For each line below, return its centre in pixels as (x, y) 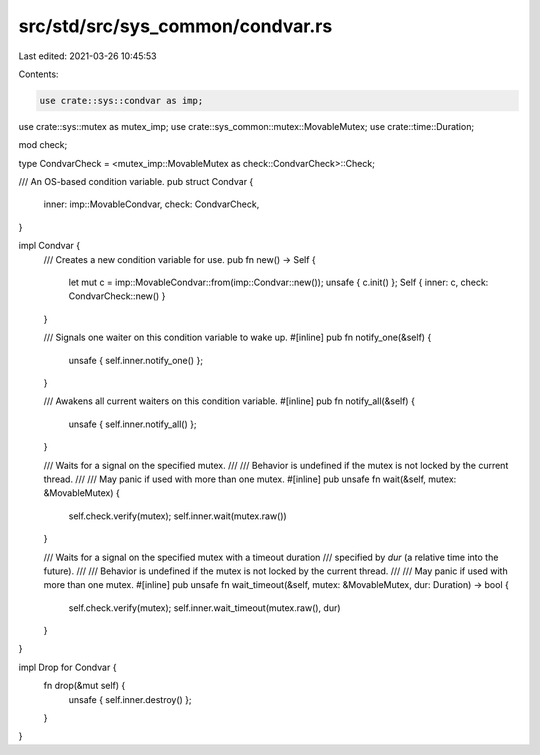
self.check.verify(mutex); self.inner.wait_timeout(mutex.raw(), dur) (204, 607)
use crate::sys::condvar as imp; (121, 100)
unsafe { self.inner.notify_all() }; (132, 424)
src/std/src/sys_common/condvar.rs (175, 26)
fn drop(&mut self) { (84, 686)
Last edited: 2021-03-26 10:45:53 (87, 56)
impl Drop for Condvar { (67, 667)
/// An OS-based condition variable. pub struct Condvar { (136, 182)
